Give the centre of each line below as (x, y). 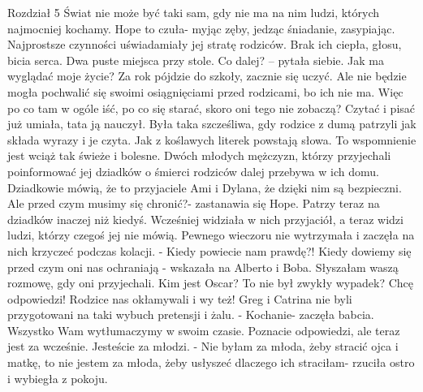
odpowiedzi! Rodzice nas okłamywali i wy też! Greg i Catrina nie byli (180, 298)
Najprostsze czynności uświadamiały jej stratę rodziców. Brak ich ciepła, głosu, (205, 44)
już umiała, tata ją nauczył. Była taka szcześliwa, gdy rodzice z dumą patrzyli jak (212, 124)
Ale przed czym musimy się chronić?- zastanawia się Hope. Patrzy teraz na (194, 203)
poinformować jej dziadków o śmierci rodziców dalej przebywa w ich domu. (193, 171)
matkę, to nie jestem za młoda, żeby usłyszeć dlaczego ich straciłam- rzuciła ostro (211, 362)
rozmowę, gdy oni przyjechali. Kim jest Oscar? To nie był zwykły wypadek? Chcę (211, 283)
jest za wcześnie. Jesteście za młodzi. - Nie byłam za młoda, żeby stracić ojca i (203, 346)
